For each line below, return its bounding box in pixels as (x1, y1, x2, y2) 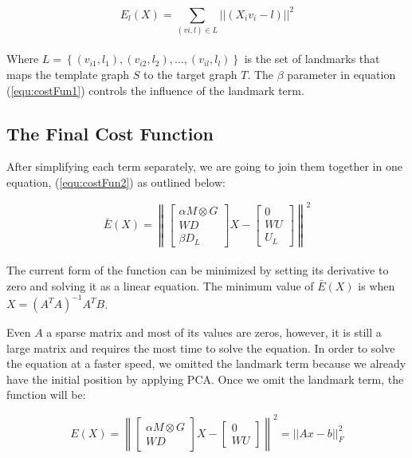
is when (358, 278, 395, 294)
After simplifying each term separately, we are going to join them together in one (6, 158, 402, 175)
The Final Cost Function (6, 120, 214, 145)
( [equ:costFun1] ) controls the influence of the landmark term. (6, 81, 304, 98)
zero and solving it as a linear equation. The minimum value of (6, 278, 314, 294)
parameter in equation (287, 66, 396, 83)
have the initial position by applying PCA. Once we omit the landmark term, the (6, 370, 404, 387)
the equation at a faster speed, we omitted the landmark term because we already (6, 355, 406, 372)
